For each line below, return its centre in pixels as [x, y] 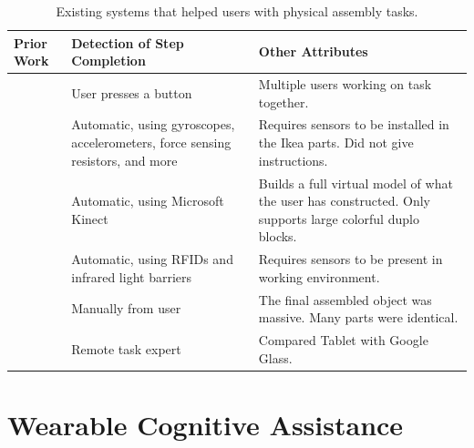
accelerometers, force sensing [151, 143]
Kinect [90, 218]
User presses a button [132, 92]
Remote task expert [126, 348]
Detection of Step [128, 42]
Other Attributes [313, 51]
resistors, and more [124, 160]
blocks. [278, 236]
